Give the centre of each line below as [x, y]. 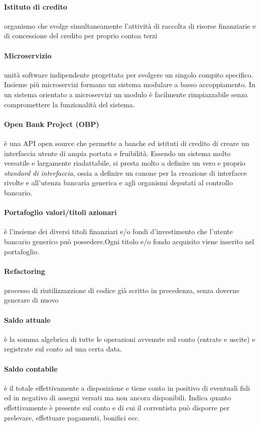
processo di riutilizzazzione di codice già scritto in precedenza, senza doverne [122, 290]
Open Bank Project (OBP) [52, 124]
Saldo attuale [27, 319]
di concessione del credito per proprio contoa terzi [81, 35]
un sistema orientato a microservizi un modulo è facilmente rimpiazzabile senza [126, 94]
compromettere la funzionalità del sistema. [70, 104]
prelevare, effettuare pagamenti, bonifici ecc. [72, 417]
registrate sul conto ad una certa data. [63, 349]
